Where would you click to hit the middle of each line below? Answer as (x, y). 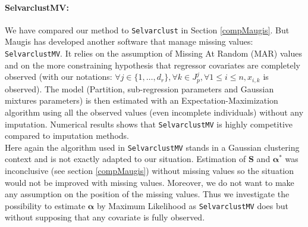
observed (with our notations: (59, 77)
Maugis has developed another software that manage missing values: (129, 41)
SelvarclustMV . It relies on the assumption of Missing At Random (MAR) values (153, 53)
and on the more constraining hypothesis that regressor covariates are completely (153, 65)
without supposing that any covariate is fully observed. (105, 217)
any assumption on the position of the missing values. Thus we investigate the (147, 194)
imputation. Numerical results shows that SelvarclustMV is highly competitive (149, 124)
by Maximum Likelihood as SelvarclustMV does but (193, 205)
